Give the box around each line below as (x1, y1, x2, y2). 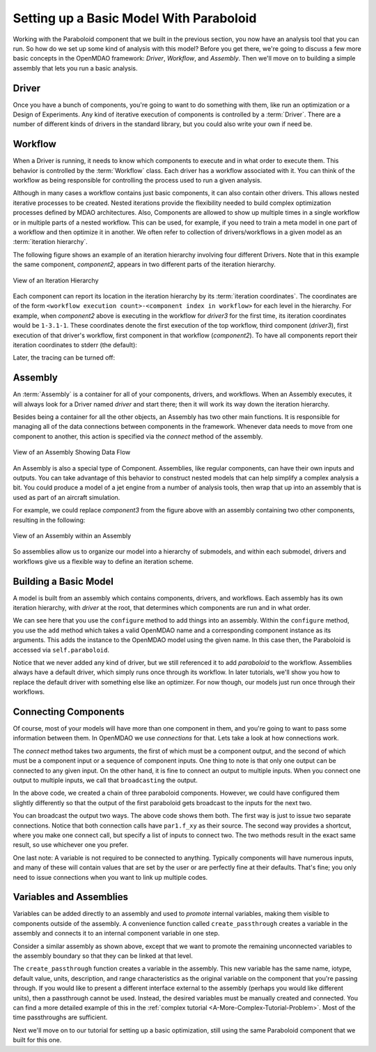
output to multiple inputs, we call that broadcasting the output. (13, 776, 198, 784)
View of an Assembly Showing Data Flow (13, 448, 131, 457)
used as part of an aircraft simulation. (13, 493, 120, 501)
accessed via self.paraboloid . (13, 646, 110, 654)
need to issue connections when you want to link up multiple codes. (13, 873, 208, 881)
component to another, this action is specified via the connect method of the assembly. (13, 432, 263, 441)
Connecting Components (13, 706, 125, 717)
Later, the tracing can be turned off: (13, 353, 116, 362)
